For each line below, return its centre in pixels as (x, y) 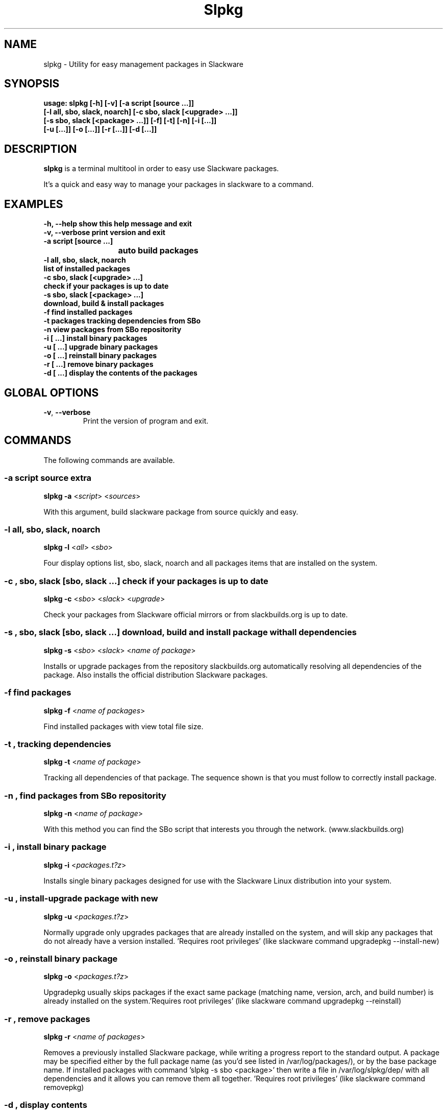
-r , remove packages (47, 1019)
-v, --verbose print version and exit (104, 233)
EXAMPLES (34, 204)
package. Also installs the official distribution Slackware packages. (156, 675)
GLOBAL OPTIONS (52, 392)
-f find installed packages (88, 312)
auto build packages (158, 251)
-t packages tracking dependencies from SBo (122, 321)
